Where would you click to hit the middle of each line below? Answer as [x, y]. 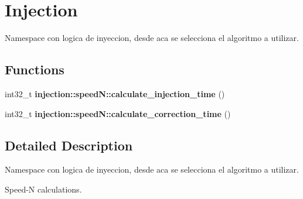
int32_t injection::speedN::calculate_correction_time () [118, 113]
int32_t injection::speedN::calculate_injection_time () [115, 93]
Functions [35, 69]
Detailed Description [69, 145]
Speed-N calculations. [43, 189]
